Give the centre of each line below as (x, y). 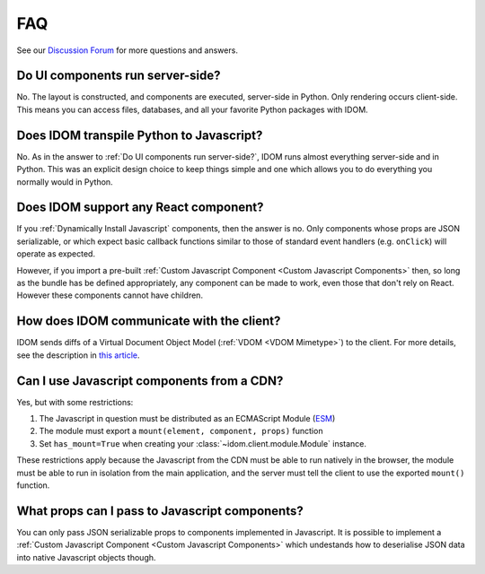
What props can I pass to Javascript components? (160, 511)
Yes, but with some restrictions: (75, 402)
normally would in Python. (65, 182)
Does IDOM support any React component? (140, 208)
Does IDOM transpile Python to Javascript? (140, 135)
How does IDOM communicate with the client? (149, 322)
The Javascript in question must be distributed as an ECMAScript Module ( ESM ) (187, 418)
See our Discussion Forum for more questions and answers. (127, 50)
